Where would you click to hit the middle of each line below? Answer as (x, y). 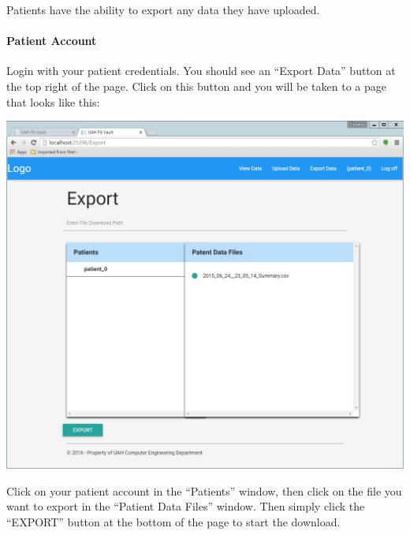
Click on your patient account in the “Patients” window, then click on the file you (204, 490)
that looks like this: (53, 101)
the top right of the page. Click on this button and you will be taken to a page (196, 86)
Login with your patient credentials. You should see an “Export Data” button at (201, 71)
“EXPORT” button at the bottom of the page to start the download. (173, 521)
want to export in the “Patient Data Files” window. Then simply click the (186, 506)
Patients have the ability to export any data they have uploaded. (163, 9)
